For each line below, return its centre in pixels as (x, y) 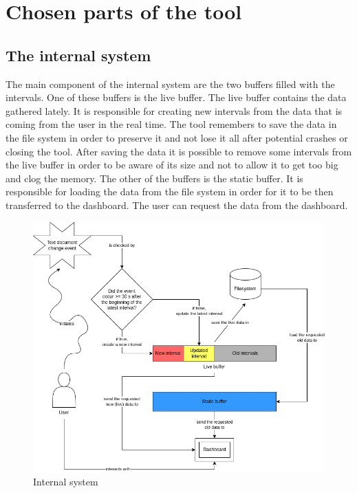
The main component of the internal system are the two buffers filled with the (170, 84)
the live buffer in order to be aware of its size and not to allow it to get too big (172, 165)
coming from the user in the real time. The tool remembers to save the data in (171, 124)
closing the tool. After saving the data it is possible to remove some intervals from (179, 151)
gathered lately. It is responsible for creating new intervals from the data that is (174, 110)
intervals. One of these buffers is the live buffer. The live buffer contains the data (176, 97)
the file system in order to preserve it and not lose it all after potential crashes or (177, 137)
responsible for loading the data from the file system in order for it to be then (170, 191)
